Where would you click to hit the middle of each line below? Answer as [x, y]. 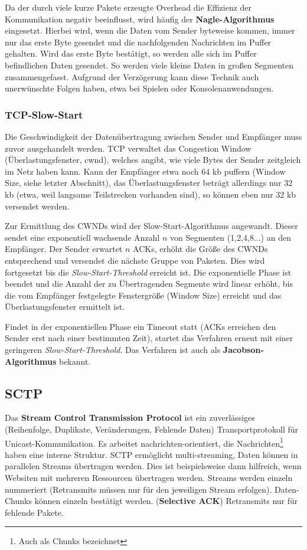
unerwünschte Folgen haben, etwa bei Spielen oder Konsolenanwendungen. [139, 88]
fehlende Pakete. [34, 512]
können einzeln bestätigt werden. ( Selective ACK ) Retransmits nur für [166, 501]
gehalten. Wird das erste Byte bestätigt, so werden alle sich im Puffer [131, 53]
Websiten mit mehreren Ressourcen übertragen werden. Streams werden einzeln [149, 478]
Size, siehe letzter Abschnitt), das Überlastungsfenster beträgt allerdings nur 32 [149, 183]
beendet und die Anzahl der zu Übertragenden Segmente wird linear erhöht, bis [149, 284]
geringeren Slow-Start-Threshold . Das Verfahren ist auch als [113, 350]
